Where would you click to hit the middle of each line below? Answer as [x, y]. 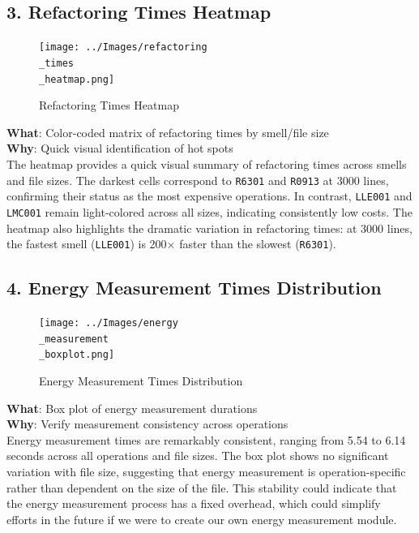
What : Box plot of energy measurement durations [132, 408]
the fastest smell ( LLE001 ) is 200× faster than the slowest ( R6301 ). [171, 244]
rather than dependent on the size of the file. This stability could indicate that [202, 487]
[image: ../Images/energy [109, 322]
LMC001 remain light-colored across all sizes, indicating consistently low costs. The [209, 211]
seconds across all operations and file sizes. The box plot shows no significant [198, 456]
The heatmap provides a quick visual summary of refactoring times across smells [207, 163]
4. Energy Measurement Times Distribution [194, 288]
